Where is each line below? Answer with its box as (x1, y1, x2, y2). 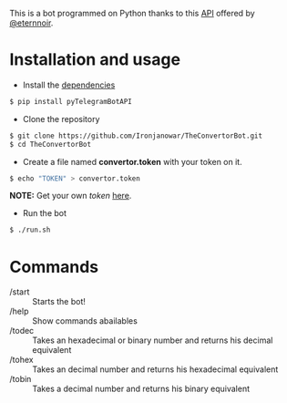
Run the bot (22, 208, 67, 219)
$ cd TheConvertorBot (9, 139, 92, 149)
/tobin (9, 374, 32, 385)
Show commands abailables (32, 315, 138, 326)
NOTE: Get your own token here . (9, 191, 132, 201)
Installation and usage (9, 49, 180, 70)
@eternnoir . (9, 17, 54, 28)
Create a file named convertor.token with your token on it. (22, 156, 243, 167)
